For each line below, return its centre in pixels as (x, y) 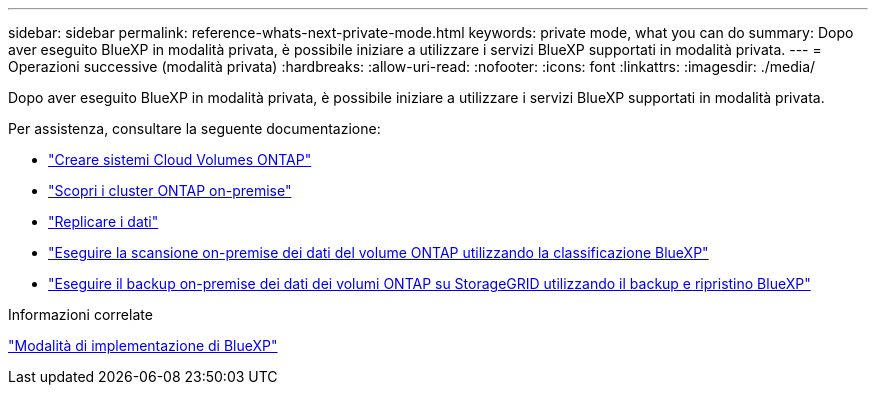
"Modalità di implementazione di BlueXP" (143, 345)
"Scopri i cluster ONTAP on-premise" (170, 190)
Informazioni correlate (80, 314)
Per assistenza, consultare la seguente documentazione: (194, 128)
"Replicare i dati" (103, 221)
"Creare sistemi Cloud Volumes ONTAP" (180, 159)
